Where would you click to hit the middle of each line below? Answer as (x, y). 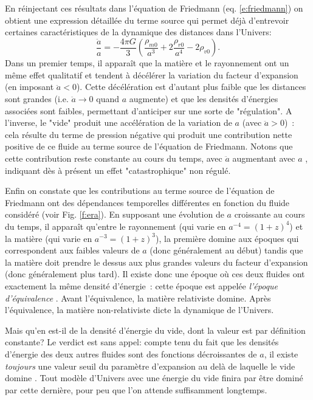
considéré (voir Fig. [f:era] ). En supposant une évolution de (115, 214)
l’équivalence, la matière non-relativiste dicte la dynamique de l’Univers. (139, 310)
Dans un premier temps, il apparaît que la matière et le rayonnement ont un (147, 63)
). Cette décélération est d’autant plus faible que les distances (191, 87)
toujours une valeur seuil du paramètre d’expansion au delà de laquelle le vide (150, 366)
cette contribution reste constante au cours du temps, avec (114, 158)
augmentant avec (264, 158)
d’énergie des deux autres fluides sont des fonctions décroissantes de (131, 353)
